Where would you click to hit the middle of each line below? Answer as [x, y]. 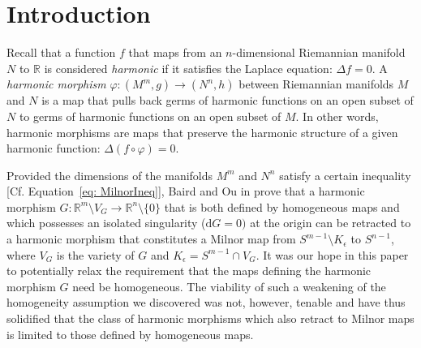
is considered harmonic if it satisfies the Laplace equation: [188, 68]
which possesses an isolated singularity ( [106, 223]
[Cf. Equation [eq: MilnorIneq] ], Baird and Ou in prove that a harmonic [186, 191]
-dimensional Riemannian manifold [319, 52]
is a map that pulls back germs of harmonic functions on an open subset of [228, 100]
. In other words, [337, 116]
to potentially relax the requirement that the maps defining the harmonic [189, 271]
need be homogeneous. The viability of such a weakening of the [229, 286]
